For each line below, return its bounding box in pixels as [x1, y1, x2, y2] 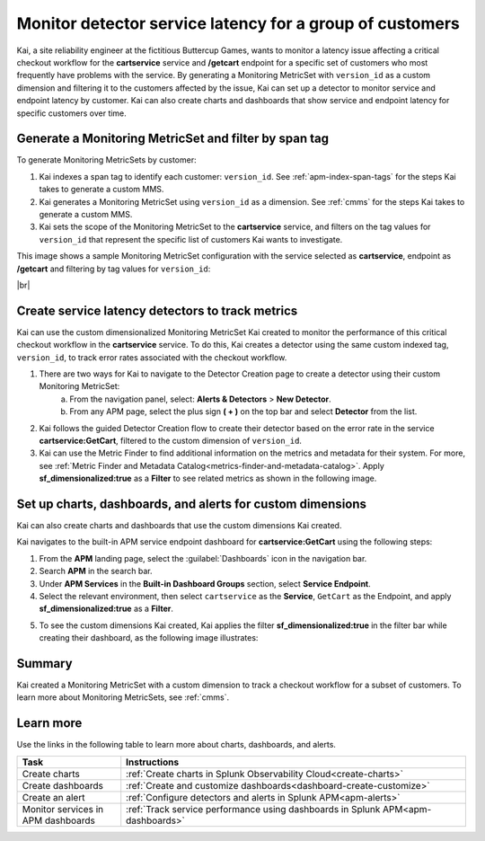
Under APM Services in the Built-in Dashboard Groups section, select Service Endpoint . [39, 578, 372, 589]
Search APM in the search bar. [39, 566, 153, 577]
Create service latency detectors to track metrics [16, 303, 298, 318]
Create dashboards [22, 779, 103, 792]
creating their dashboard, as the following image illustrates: [39, 633, 259, 643]
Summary [16, 656, 73, 671]
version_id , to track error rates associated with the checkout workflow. [16, 351, 287, 363]
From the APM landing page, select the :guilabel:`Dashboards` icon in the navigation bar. [39, 553, 367, 563]
